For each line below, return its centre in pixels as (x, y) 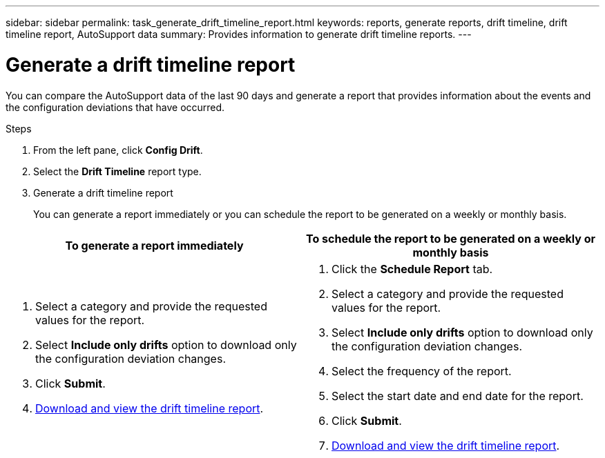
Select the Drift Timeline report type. (117, 171)
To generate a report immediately (154, 245)
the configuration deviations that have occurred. (115, 107)
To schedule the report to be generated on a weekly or (451, 238)
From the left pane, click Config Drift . (118, 150)
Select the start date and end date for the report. (458, 396)
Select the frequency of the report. (422, 371)
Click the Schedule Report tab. (412, 269)
